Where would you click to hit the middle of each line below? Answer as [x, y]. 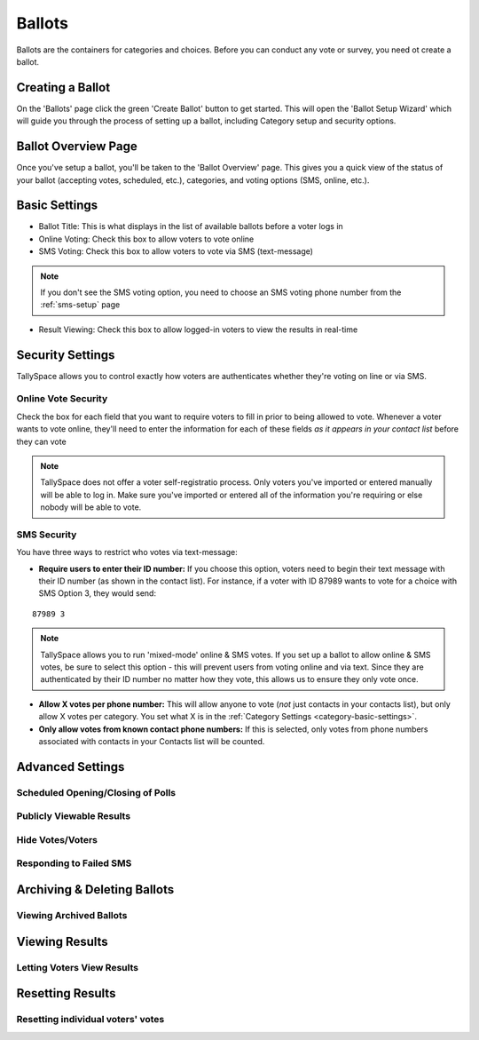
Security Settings [66, 355]
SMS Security [47, 535]
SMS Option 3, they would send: [98, 593]
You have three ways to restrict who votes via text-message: [127, 552]
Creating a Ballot [63, 87]
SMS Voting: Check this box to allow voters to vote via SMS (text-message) [176, 251]
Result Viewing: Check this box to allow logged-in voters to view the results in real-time [198, 329]
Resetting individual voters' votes [90, 1020]
